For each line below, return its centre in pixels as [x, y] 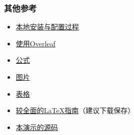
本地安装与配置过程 [47, 27]
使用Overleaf [35, 43]
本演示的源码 [37, 127]
